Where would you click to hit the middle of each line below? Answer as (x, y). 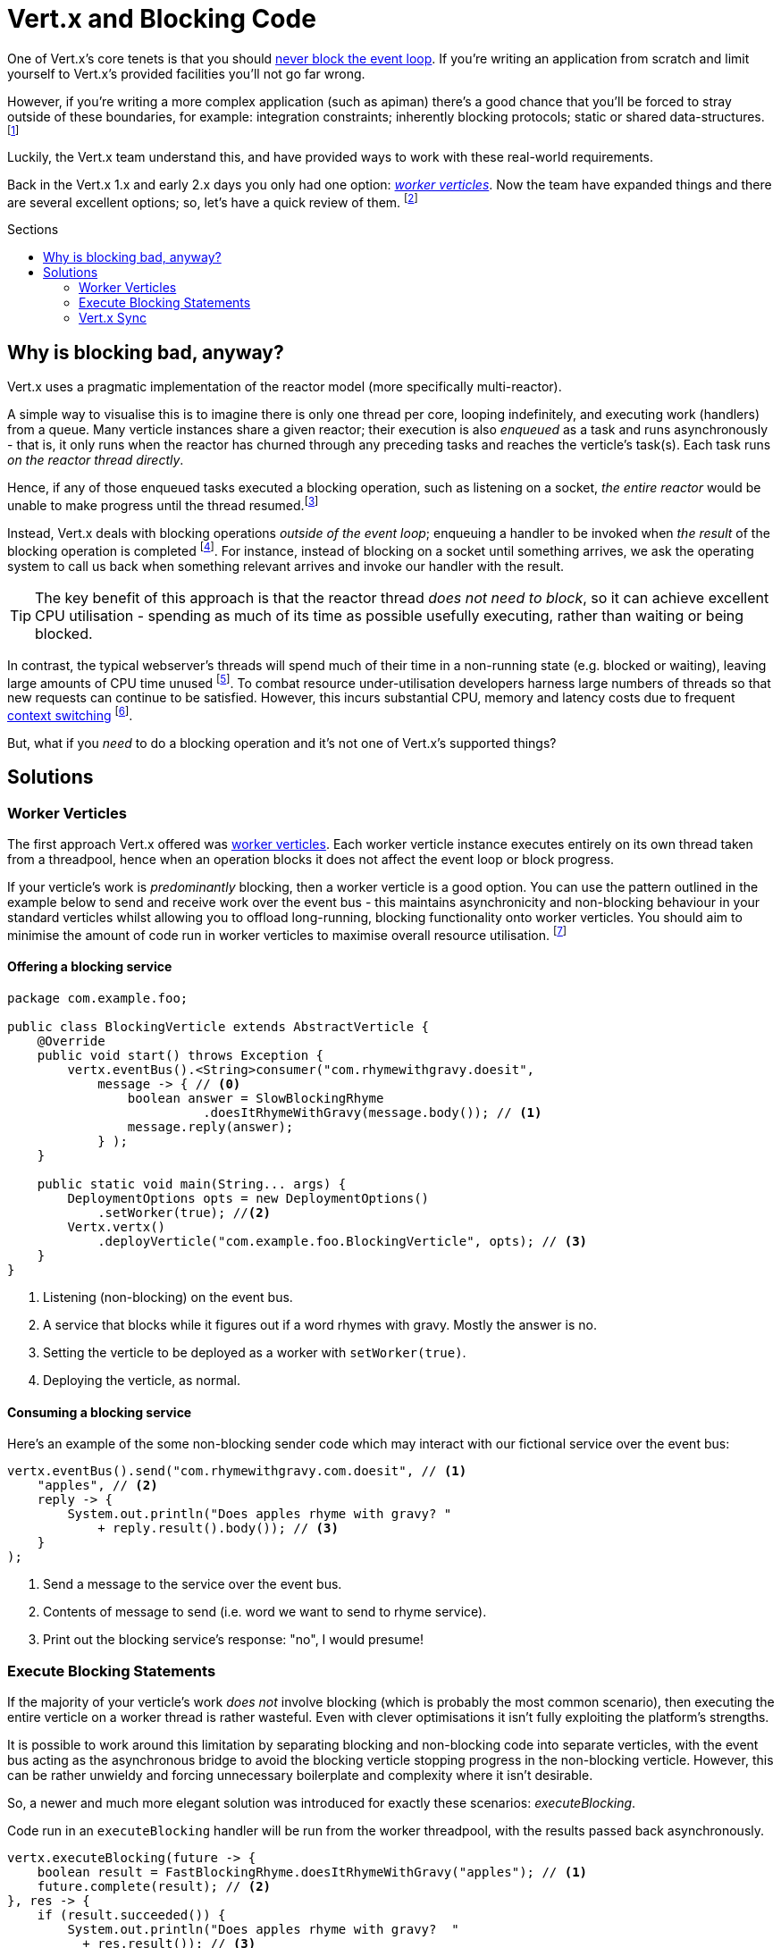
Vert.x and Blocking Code (162, 19)
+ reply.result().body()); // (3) (218, 1528)
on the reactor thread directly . (96, 460)
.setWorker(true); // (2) (185, 1212)
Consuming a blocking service (100, 1412)
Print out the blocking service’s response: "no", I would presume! (233, 1640)
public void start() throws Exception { (181, 1055)
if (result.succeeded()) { (131, 1914)
